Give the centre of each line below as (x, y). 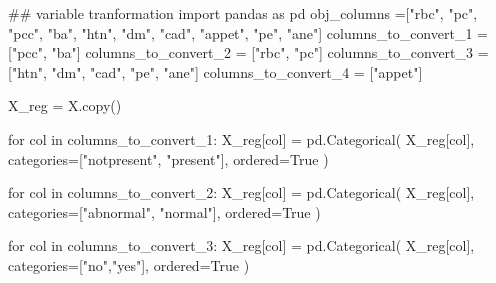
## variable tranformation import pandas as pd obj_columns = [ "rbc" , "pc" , (243, 13)
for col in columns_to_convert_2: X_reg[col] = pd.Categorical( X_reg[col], (241, 192)
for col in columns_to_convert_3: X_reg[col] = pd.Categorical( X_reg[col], (241, 245)
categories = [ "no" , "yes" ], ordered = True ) (129, 264)
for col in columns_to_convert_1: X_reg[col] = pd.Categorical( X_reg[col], (241, 138)
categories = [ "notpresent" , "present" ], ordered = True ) (168, 158)
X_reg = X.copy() (65, 105)
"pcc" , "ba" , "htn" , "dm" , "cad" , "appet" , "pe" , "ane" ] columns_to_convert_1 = (248, 32)
